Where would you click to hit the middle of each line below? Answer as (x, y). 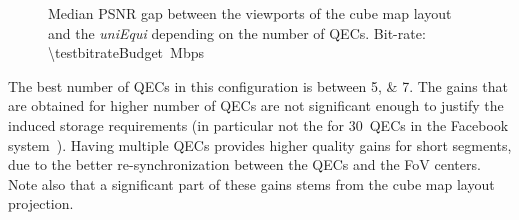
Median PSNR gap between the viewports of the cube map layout (250, 13)
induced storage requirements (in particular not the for (176, 124)
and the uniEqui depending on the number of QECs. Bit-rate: (237, 32)
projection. (41, 203)
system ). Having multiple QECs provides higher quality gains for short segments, (260, 144)
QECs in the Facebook (439, 124)
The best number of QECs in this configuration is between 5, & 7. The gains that (258, 85)
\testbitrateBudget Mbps (126, 52)
